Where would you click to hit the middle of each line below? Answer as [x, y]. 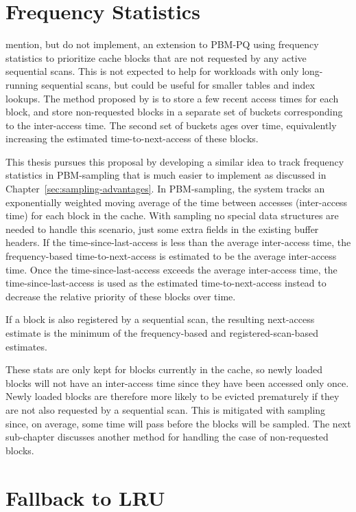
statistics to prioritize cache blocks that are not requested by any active [156, 57]
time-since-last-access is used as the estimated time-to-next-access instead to [166, 283]
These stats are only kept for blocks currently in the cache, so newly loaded [164, 369]
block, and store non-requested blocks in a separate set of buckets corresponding [174, 112]
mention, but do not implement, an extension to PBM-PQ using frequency [162, 44]
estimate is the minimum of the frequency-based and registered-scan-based [162, 333]
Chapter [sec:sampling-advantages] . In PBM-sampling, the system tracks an [165, 189]
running [22, 84]
